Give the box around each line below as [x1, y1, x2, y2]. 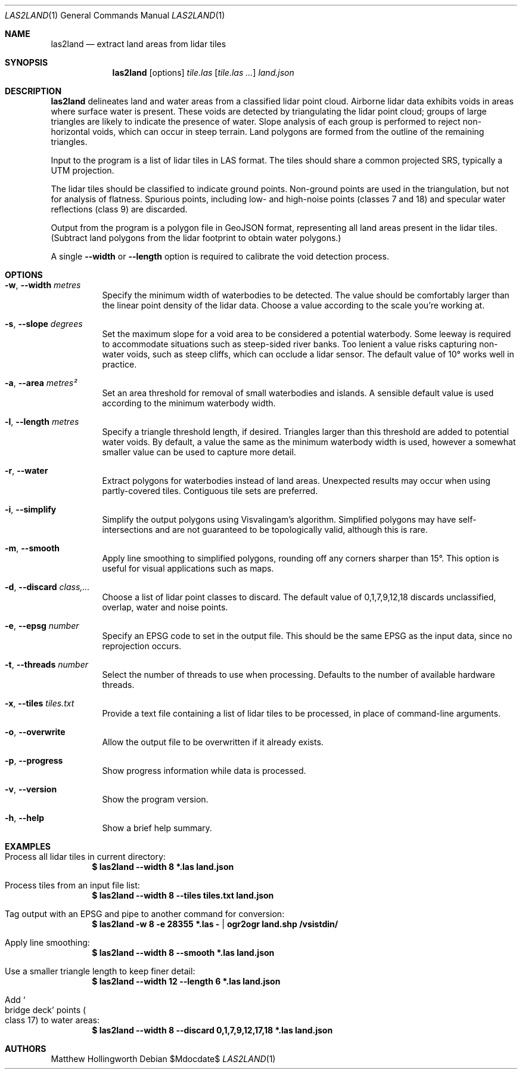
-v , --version [5, 784, 57, 794]
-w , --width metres [5, 280, 81, 290]
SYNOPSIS [5, 57, 48, 67]
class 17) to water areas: [5, 1015, 100, 1025]
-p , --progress [5, 755, 63, 766]
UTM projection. [51, 165, 114, 175]
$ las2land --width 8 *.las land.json [92, 862, 234, 872]
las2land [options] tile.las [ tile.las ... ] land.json [112, 67, 294, 78]
